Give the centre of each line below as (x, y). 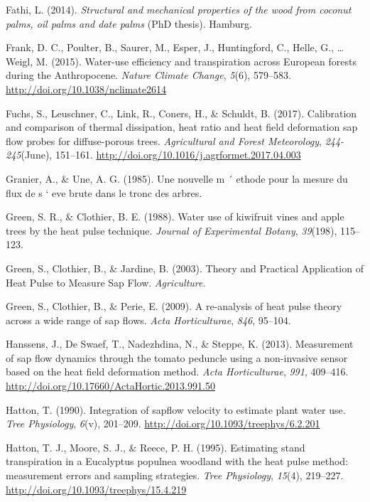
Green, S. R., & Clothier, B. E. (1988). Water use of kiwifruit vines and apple (175, 217)
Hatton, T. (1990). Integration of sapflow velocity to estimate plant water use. (176, 409)
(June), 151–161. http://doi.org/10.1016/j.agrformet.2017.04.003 (161, 155)
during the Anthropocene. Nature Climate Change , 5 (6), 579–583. (148, 75)
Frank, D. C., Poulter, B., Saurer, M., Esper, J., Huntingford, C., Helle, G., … (175, 47)
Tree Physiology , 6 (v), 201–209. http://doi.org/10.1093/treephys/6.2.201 (163, 423)
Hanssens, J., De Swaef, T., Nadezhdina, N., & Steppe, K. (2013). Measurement (180, 344)
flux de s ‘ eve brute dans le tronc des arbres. (104, 192)
